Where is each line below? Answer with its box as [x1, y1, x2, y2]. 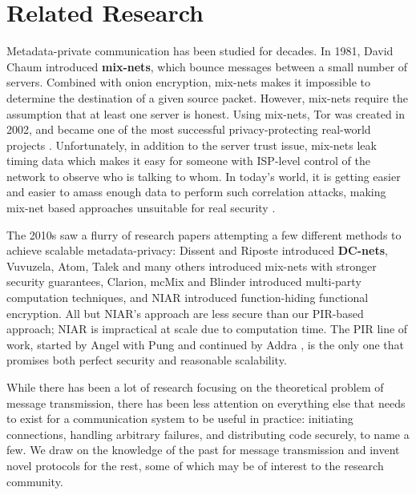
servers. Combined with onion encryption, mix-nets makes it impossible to [6, 74, 371, 91]
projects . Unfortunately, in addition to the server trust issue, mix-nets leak [6, 136, 377, 153]
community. [6, 473, 63, 489]
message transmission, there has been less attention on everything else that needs [6, 394, 406, 411]
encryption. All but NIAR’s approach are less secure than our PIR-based [6, 304, 364, 321]
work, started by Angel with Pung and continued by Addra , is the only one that [6, 336, 404, 352]
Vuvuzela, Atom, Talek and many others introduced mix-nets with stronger [6, 257, 377, 274]
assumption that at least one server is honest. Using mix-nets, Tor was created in [6, 105, 406, 122]
